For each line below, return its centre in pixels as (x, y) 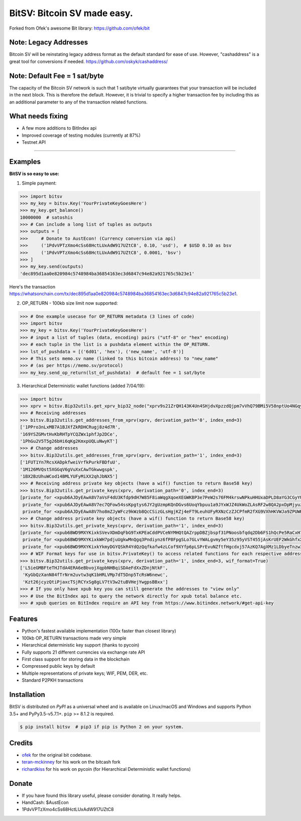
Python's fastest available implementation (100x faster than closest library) (99, 631)
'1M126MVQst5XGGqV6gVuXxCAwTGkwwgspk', (69, 469)
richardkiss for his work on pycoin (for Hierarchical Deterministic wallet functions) (106, 769)
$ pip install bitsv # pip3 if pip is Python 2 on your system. (102, 727)
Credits (21, 743)
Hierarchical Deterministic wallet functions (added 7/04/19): (84, 386)
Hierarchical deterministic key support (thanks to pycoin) (81, 645)
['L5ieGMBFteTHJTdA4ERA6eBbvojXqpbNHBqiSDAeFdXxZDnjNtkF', (94, 568)
